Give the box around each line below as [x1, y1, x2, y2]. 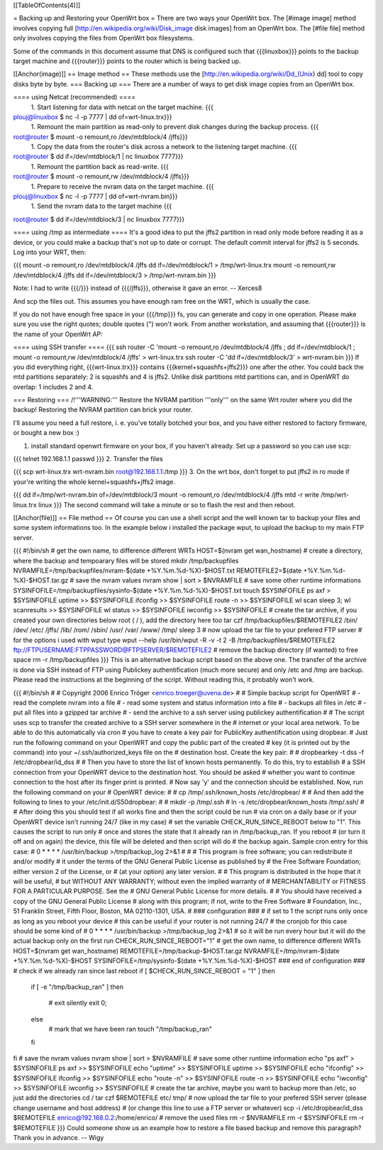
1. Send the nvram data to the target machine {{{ [30, 202, 172, 211]
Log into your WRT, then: [13, 248, 87, 256]
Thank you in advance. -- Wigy [13, 1134, 104, 1142]
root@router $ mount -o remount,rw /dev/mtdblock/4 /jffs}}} [13, 172, 189, 181]
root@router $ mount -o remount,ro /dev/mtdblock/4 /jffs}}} [13, 132, 188, 141]
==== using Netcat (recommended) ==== [13, 93, 136, 101]
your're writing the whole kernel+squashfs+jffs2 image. [13, 477, 175, 486]
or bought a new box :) [13, 429, 79, 437]
